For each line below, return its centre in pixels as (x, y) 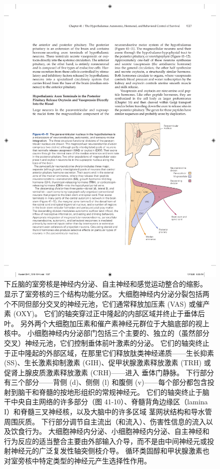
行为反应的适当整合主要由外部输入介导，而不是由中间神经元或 (105, 441)
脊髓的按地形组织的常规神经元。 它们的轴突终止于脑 (124, 392)
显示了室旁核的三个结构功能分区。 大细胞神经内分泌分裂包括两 (107, 293)
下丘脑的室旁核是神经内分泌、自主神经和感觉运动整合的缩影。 (105, 284)
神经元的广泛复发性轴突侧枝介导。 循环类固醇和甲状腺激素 (106, 451)
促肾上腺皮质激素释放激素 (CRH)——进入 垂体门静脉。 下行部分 (109, 372)
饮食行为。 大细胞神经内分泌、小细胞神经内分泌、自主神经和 (110, 431)
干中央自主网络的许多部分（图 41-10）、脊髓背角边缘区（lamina (106, 402)
